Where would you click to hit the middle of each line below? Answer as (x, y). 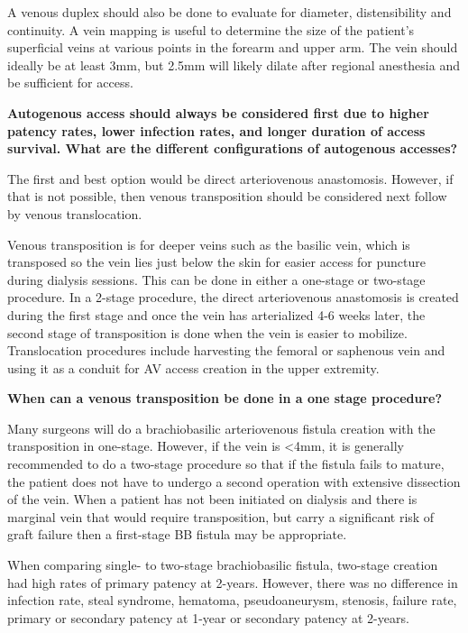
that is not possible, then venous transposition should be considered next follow (227, 196)
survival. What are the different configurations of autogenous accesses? (233, 148)
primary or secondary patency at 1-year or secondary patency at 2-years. (208, 617)
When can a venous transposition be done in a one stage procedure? (225, 398)
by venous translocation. (75, 213)
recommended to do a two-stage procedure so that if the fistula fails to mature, (226, 464)
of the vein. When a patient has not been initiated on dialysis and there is (212, 499)
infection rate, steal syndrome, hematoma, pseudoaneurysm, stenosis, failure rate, (232, 600)
